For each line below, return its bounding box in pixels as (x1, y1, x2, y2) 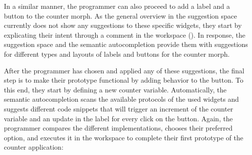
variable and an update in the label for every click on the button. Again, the (4, 113, 233, 123)
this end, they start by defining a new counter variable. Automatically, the (4, 84, 227, 94)
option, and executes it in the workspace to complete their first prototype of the (4, 132, 243, 142)
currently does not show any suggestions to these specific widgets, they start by (4, 20, 242, 30)
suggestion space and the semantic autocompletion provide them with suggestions (4, 39, 248, 49)
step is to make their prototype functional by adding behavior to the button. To (4, 75, 244, 85)
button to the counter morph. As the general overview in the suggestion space (4, 10, 237, 21)
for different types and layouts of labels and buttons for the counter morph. (4, 48, 230, 59)
